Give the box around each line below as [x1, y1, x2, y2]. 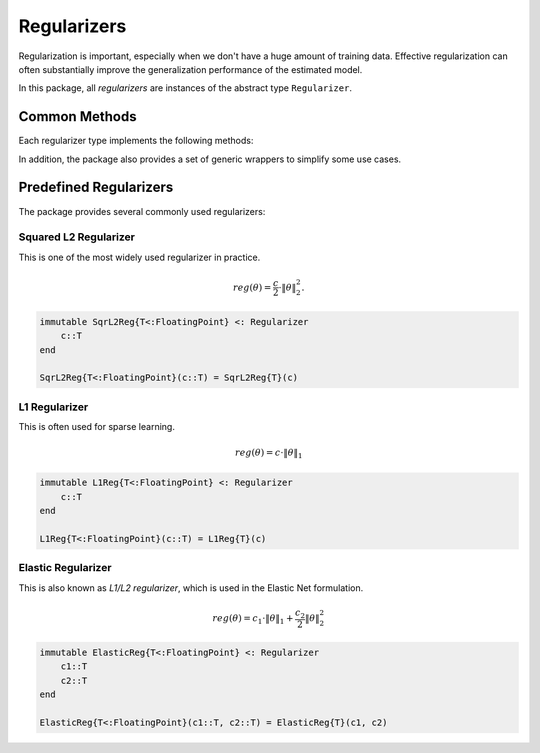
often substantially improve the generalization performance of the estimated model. [18, 63, 363, 75]
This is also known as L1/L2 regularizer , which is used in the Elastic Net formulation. [18, 581, 364, 594]
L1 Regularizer [18, 400, 89, 414]
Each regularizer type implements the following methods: [18, 135, 254, 147]
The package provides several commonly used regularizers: [18, 205, 266, 217]
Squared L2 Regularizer [18, 230, 135, 244]
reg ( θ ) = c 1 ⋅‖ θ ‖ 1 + [212, 612, 294, 626]
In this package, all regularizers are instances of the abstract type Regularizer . [18, 82, 352, 94]
